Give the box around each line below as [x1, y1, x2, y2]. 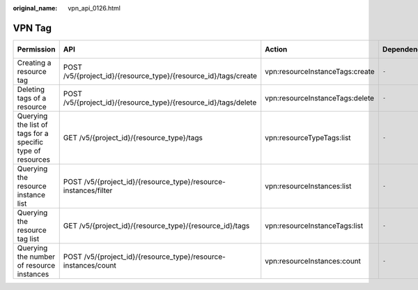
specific [17, 137, 44, 146]
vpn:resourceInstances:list [265, 181, 352, 191]
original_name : [13, 4, 58, 12]
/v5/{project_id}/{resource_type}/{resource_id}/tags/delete [63, 98, 257, 107]
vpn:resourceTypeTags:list [265, 132, 351, 142]
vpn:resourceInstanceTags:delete [265, 93, 375, 102]
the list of [17, 119, 48, 129]
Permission [17, 44, 56, 54]
